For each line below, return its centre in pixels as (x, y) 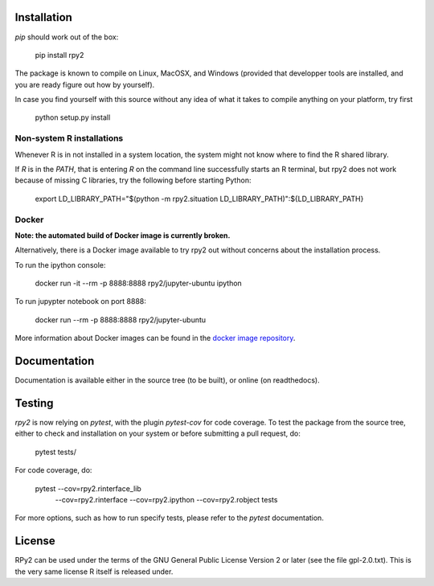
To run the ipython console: (60, 264)
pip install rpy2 (59, 55)
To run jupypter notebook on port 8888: (80, 301)
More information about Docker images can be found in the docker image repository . (155, 338)
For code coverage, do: (53, 470)
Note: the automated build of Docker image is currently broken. (123, 235)
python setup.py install (73, 117)
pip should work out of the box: (67, 37)
